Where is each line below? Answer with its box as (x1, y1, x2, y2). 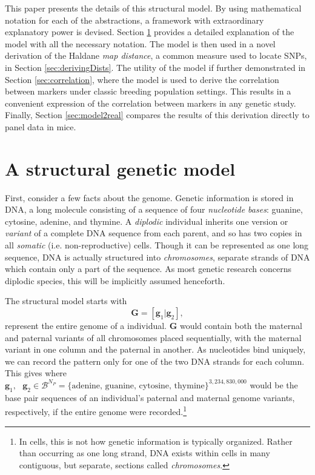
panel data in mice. (5, 120, 76, 133)
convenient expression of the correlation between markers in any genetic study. (5, 96, 296, 109)
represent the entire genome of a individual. (5, 319, 167, 331)
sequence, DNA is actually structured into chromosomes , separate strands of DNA (5, 250, 310, 263)
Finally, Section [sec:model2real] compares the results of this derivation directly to (5, 108, 310, 121)
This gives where (5, 367, 67, 379)
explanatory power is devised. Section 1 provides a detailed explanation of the (5, 25, 294, 38)
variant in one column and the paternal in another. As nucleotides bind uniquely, (5, 343, 306, 356)
